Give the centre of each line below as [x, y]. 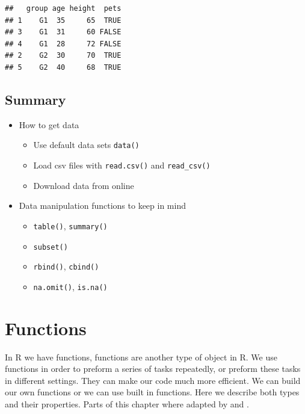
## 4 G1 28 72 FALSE [63, 44]
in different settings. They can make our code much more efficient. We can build [153, 380]
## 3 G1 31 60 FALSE [63, 32]
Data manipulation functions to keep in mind [102, 205]
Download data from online [84, 185]
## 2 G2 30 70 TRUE [63, 56]
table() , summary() [70, 225]
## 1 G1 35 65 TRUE [63, 20]
